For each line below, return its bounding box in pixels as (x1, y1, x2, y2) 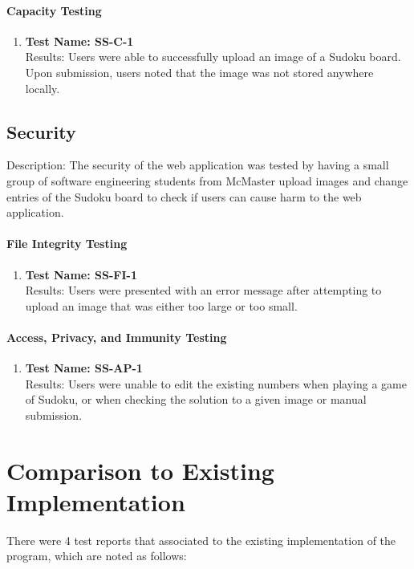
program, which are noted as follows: (6, 547, 187, 564)
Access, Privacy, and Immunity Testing (6, 328, 227, 345)
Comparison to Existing (6, 453, 274, 486)
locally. (25, 79, 60, 96)
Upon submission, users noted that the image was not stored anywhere (25, 63, 374, 80)
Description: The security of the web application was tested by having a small (6, 156, 389, 173)
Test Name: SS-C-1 (25, 32, 134, 49)
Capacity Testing (6, 2, 102, 18)
